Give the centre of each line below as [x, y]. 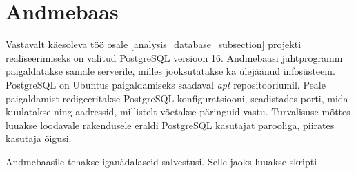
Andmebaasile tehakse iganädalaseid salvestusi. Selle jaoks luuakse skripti [161, 161]
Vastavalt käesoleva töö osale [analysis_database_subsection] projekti [154, 44]
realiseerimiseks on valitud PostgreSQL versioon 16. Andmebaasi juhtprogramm [174, 57]
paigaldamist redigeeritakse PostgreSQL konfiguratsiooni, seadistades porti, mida [177, 98]
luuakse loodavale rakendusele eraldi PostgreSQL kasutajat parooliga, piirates [170, 125]
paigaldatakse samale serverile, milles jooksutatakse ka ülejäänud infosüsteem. [170, 71]
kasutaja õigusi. [39, 138]
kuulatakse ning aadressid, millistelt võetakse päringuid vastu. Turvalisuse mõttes [178, 112]
